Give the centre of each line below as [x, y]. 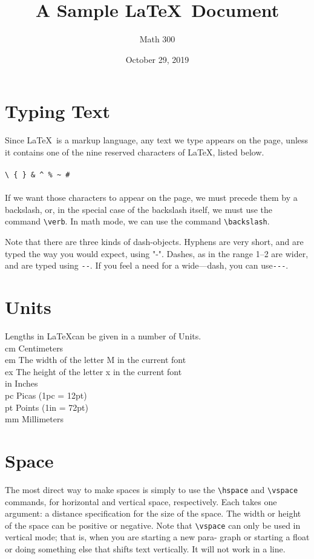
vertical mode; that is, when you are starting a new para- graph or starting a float [157, 537]
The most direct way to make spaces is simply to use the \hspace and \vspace [152, 489]
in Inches [21, 383]
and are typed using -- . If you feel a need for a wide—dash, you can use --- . [147, 265]
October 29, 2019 [157, 59]
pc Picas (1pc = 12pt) [46, 395]
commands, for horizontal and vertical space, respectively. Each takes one [141, 501]
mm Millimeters [34, 419]
